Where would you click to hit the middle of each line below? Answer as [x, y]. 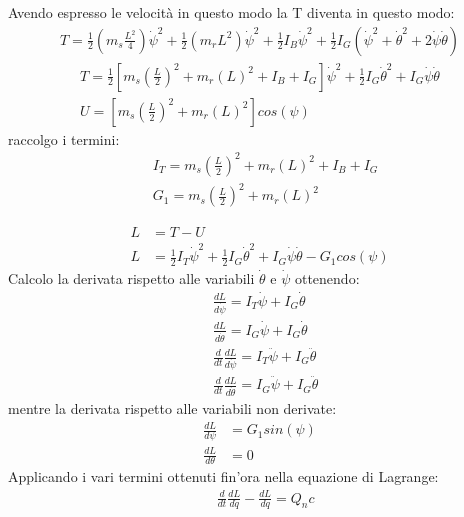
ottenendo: [327, 277]
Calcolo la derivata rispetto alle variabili [131, 277]
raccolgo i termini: [64, 138]
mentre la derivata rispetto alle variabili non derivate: [172, 408]
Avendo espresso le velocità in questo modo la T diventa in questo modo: [231, 12]
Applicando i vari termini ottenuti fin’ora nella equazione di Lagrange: [223, 476]
